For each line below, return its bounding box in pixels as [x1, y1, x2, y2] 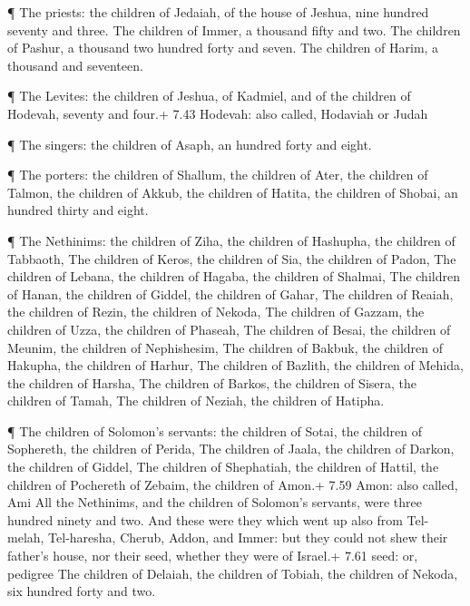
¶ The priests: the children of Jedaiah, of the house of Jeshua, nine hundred [7, 3, 429, 21]
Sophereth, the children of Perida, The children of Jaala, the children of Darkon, [7, 439, 455, 458]
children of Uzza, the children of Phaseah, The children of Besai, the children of [7, 319, 451, 338]
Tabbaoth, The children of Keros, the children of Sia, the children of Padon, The [7, 249, 456, 268]
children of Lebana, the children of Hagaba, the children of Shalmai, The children [7, 267, 460, 286]
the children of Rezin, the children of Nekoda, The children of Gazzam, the [7, 302, 425, 321]
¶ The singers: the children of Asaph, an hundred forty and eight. [7, 134, 372, 153]
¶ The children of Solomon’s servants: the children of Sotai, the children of [7, 421, 422, 440]
